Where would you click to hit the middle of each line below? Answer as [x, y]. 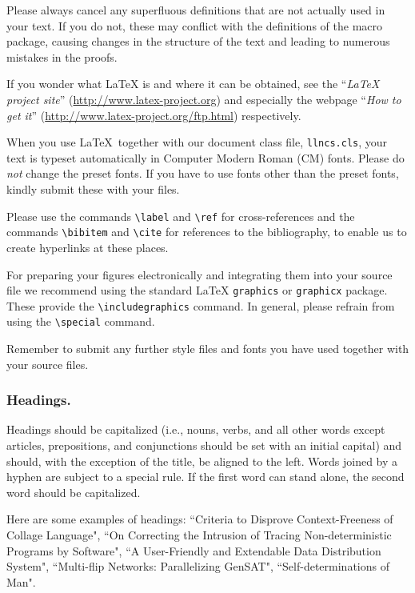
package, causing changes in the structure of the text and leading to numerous [198, 41]
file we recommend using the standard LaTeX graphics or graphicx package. [197, 290]
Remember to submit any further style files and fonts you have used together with [208, 349]
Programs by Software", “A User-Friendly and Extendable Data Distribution [194, 550]
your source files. [48, 364]
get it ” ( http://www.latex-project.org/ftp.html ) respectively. [154, 115]
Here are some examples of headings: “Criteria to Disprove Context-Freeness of [200, 519]
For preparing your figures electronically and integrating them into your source [200, 274]
